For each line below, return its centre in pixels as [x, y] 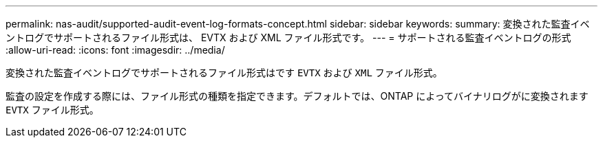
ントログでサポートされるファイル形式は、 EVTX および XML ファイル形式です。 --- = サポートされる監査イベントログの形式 [288, 37]
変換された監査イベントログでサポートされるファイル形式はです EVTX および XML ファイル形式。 [224, 73]
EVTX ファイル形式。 [52, 110]
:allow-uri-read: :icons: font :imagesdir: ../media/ [115, 50]
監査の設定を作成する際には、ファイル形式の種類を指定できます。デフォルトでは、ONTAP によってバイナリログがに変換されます [297, 96]
